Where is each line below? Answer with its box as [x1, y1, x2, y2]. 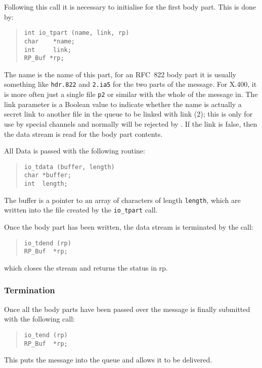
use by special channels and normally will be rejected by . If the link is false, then [4, 118, 257, 129]
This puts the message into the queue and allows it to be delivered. [4, 354, 212, 365]
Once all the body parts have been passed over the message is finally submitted [4, 303, 250, 314]
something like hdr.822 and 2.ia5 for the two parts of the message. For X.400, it [4, 79, 257, 89]
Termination [4, 284, 55, 296]
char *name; [24, 37, 75, 45]
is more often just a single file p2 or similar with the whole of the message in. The [4, 89, 258, 99]
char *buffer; [24, 172, 71, 179]
